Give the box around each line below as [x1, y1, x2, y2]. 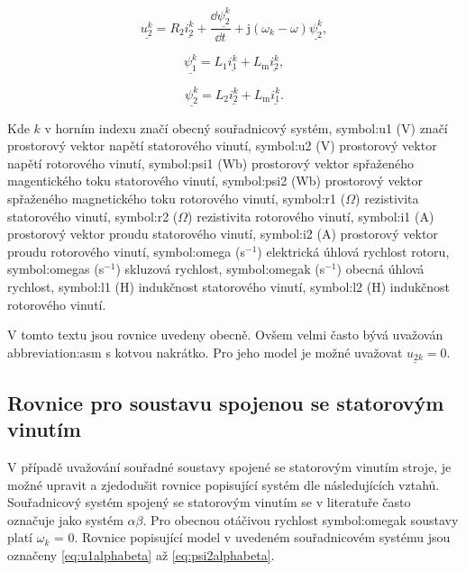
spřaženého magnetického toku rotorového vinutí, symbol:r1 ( [7, 188, 346, 207]
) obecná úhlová [336, 259, 425, 278]
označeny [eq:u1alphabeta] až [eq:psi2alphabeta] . [7, 545, 275, 564]
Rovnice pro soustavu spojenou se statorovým [7, 388, 444, 416]
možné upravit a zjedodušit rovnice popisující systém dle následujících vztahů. [7, 475, 440, 494]
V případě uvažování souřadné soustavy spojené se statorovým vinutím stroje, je [7, 457, 452, 476]
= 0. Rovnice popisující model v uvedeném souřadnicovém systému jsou [53, 528, 451, 547]
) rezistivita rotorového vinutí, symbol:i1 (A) [187, 206, 434, 225]
